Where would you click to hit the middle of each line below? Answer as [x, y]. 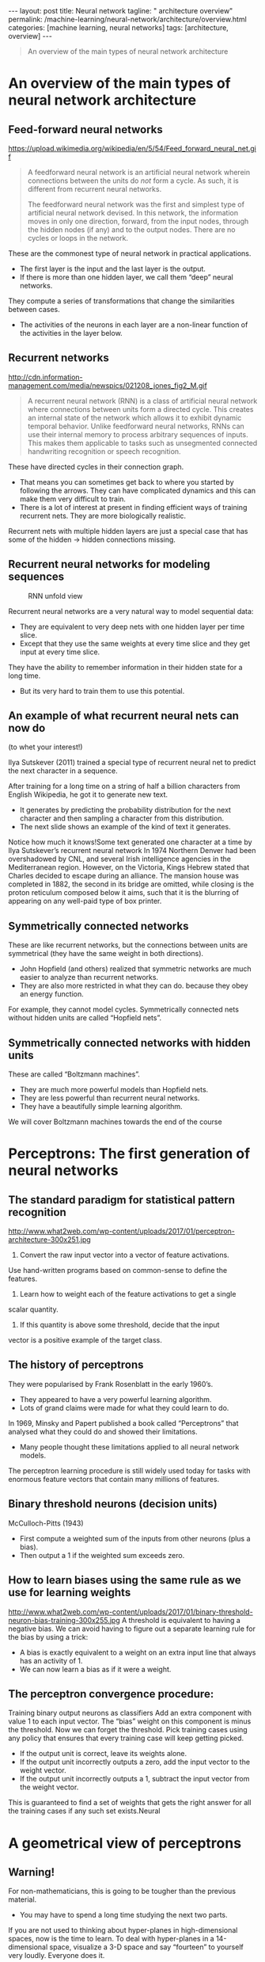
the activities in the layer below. [71, 333]
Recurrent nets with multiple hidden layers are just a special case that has [128, 531]
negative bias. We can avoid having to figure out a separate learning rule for [132, 1629]
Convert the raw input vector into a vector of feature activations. [124, 1255]
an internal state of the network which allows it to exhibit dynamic [134, 417]
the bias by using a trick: [48, 1636]
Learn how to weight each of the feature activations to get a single [128, 1294]
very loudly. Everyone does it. [57, 1956]
